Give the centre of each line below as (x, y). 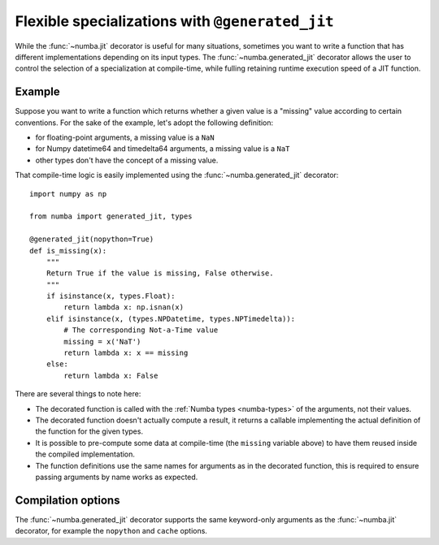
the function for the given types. (89, 431)
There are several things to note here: (78, 394)
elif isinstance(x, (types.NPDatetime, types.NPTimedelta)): (171, 318)
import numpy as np (68, 194)
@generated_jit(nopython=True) (92, 239)
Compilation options (67, 500)
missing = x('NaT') (102, 342)
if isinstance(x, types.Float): (111, 296)
